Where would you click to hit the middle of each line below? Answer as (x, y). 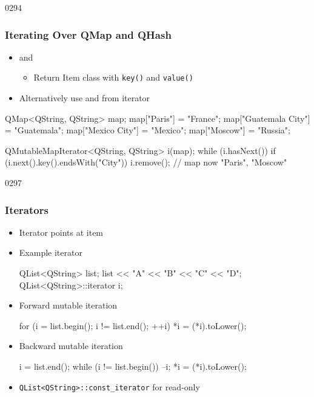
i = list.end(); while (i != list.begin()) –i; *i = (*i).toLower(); (133, 366)
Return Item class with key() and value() (113, 77)
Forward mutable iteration (68, 305)
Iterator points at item (61, 232)
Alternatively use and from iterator (85, 98)
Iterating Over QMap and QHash (88, 34)
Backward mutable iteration (71, 346)
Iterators (27, 209)
